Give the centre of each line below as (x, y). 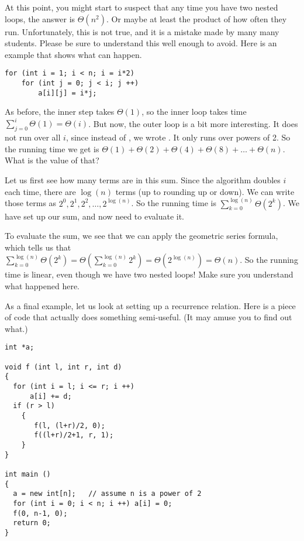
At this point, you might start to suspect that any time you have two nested (141, 7)
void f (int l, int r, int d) (63, 367)
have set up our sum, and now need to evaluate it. (95, 216)
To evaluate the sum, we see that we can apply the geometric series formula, (141, 236)
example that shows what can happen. (73, 54)
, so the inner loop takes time (194, 112)
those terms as (31, 203)
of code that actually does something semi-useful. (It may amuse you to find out (148, 317)
